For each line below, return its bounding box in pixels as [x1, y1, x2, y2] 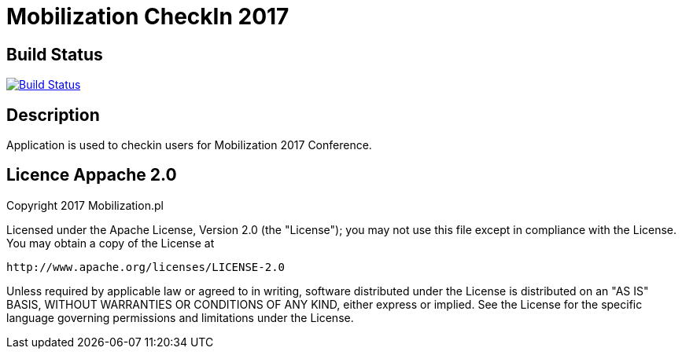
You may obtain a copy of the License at [6, 236, 215, 250]
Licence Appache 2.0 [6, 165, 177, 185]
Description [6, 104, 100, 125]
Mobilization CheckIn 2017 [6, 3, 289, 30]
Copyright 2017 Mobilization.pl [6, 198, 164, 212]
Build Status [6, 44, 103, 64]
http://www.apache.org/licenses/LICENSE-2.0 [6, 260, 286, 273]
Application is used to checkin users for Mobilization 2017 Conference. [6, 138, 372, 152]
